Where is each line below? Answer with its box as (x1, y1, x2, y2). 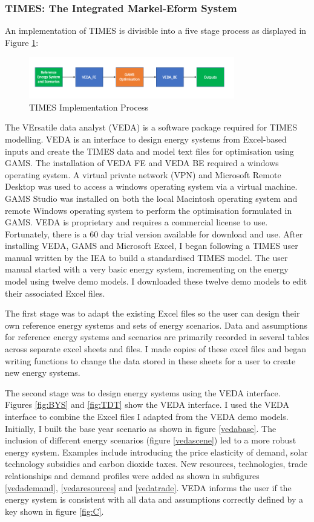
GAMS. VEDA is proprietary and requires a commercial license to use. (5, 216, 268, 228)
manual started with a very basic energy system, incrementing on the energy (5, 263, 289, 275)
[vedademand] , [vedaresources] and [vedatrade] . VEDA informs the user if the (5, 481, 292, 494)
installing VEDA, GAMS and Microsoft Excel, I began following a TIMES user (5, 239, 298, 252)
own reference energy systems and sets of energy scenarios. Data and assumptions (5, 318, 308, 331)
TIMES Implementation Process (29, 100, 148, 113)
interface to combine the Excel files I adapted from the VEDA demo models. (5, 410, 289, 423)
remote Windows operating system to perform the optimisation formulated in (5, 204, 292, 216)
